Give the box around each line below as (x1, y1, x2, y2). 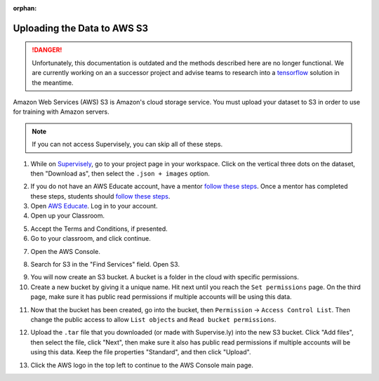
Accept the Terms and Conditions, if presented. (30, 225, 168, 233)
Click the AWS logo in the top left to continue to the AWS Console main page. (30, 361, 254, 369)
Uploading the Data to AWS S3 (13, 22, 149, 34)
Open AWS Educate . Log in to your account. (30, 202, 158, 210)
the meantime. (32, 78, 74, 87)
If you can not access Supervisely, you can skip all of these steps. (32, 140, 223, 149)
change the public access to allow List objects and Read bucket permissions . (30, 316, 277, 323)
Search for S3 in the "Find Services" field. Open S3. (30, 260, 180, 269)
